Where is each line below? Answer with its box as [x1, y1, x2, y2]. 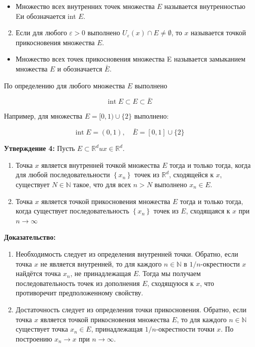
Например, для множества [4, 111, 82, 121]
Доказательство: [4, 232, 56, 242]
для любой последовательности [15, 169, 110, 180]
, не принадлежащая [70, 268, 131, 278]
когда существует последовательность [15, 206, 129, 216]
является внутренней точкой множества [41, 159, 160, 170]
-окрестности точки [156, 324, 215, 334]
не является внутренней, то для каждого [40, 258, 162, 269]
